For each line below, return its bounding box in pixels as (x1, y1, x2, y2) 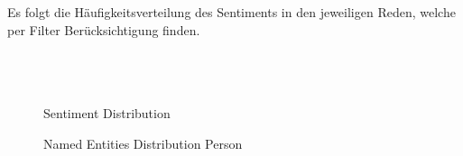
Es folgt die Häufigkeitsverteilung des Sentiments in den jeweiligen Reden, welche (7, 3, 456, 21)
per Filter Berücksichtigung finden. (7, 20, 200, 39)
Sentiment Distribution (43, 103, 171, 122)
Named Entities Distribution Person (43, 133, 243, 152)
